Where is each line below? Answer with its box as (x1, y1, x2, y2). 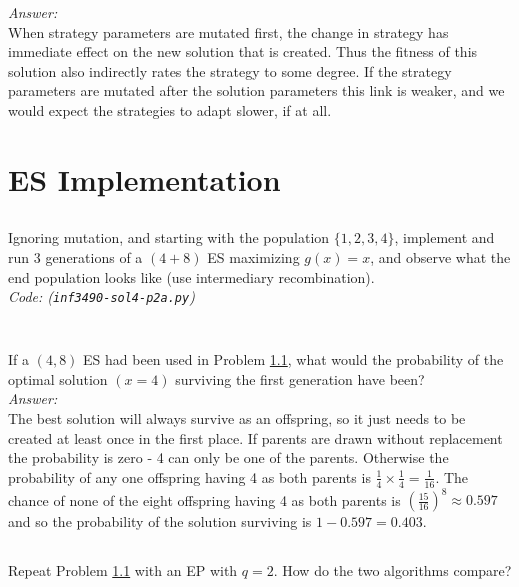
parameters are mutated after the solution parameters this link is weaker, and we (8, 80, 505, 101)
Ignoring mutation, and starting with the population (8, 227, 330, 248)
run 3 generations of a (8, 246, 143, 267)
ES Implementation (8, 158, 281, 199)
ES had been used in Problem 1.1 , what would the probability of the (83, 349, 504, 370)
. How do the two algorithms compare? (273, 560, 512, 581)
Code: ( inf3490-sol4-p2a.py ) (8, 286, 195, 307)
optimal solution (8, 368, 108, 389)
